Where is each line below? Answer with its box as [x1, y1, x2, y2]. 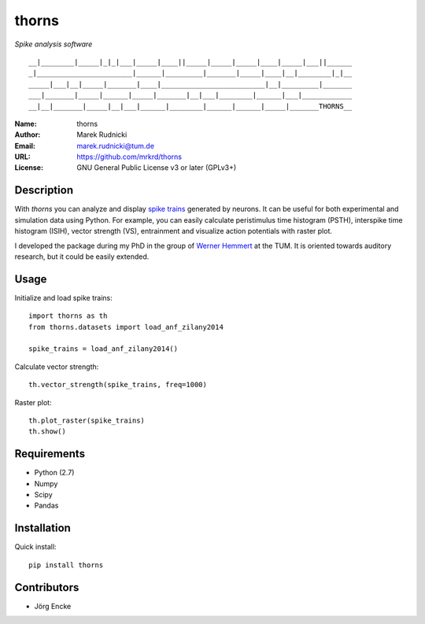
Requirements [14, 447, 86, 460]
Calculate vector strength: [14, 362, 99, 371]
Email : [14, 141, 35, 150]
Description [14, 183, 74, 197]
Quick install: [14, 542, 57, 552]
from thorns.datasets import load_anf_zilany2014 [28, 323, 224, 331]
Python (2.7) [34, 468, 75, 478]
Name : [14, 119, 37, 128]
